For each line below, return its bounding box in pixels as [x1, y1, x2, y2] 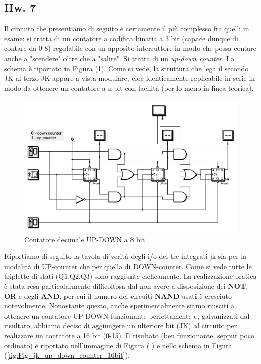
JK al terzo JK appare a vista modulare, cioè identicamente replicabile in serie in [4, 73, 255, 83]
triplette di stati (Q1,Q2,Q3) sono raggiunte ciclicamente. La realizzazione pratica [4, 271, 257, 281]
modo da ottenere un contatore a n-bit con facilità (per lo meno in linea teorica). [4, 82, 254, 93]
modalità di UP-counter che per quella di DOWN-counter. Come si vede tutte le [4, 261, 252, 271]
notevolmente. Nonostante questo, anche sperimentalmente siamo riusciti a [4, 300, 234, 311]
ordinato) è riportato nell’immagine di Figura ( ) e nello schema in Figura [4, 340, 232, 350]
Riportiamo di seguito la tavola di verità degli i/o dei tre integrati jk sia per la [4, 251, 247, 262]
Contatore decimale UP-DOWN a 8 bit [24, 234, 145, 244]
